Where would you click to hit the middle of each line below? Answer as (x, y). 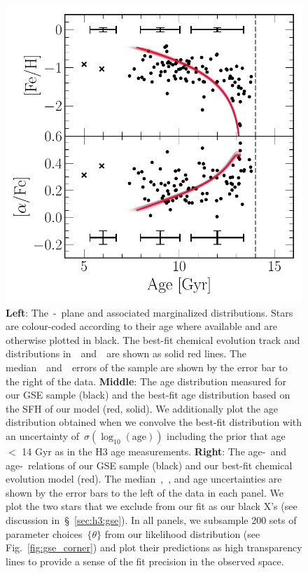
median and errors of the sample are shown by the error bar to (147, 367)
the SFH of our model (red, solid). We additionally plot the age (142, 408)
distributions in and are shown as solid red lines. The (126, 353)
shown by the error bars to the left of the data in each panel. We (145, 492)
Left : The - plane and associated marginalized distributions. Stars (149, 312)
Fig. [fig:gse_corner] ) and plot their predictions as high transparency (154, 547)
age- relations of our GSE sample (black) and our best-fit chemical (149, 465)
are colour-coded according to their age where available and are (141, 326)
